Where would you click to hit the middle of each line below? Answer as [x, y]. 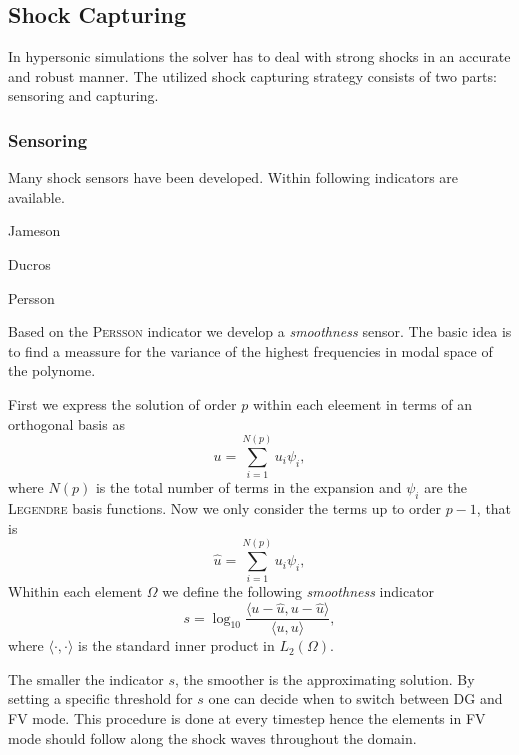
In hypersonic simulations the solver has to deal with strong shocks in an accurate [259, 56]
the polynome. [52, 370]
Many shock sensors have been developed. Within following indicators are [233, 177]
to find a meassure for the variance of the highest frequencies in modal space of [250, 350]
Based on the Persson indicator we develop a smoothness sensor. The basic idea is [260, 331]
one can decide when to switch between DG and [355, 698]
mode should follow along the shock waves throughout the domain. [212, 737]
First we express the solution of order [122, 403]
